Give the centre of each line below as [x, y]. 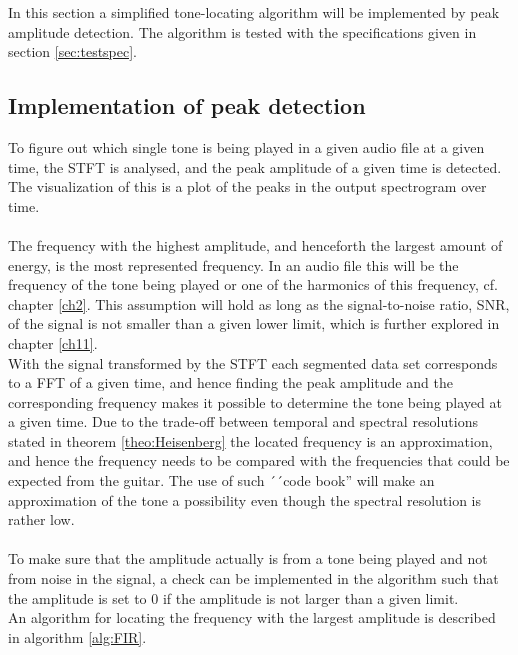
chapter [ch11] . [53, 342]
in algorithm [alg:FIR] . [77, 636]
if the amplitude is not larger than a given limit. [310, 597]
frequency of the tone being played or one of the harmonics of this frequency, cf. [253, 284]
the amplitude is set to [77, 597]
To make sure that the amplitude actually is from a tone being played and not [248, 558]
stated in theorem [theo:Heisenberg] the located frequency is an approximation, [250, 440]
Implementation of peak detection [187, 105]
